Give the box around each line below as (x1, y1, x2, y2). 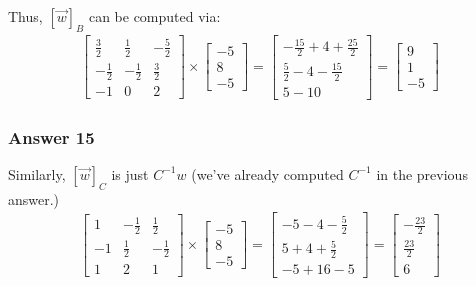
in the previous (376, 163, 468, 184)
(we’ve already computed (191, 163, 344, 184)
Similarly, (8, 163, 66, 184)
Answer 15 (8, 124, 95, 149)
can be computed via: (88, 6, 221, 26)
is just (111, 163, 149, 184)
